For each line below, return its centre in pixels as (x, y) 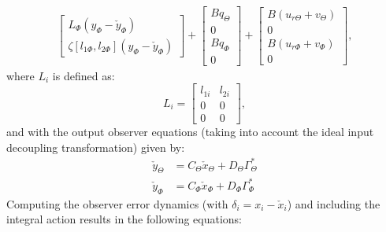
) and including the (334, 203)
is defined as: (84, 75)
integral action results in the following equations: (124, 219)
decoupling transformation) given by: (96, 147)
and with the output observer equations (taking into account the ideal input (190, 131)
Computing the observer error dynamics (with (117, 203)
